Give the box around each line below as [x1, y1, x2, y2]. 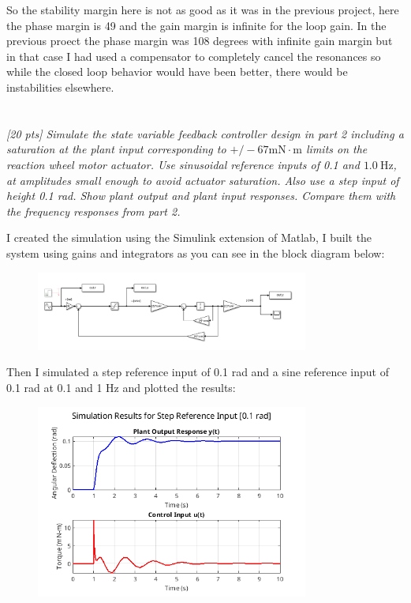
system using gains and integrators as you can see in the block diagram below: [6, 244, 385, 261]
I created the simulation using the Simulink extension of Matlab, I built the [6, 229, 372, 246]
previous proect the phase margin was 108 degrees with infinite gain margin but [6, 32, 393, 49]
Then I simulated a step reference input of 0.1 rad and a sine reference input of [6, 364, 389, 380]
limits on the [306, 141, 368, 157]
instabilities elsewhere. [6, 78, 114, 95]
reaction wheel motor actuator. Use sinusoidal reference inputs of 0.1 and [6, 156, 360, 172]
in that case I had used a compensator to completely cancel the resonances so [6, 47, 381, 64]
